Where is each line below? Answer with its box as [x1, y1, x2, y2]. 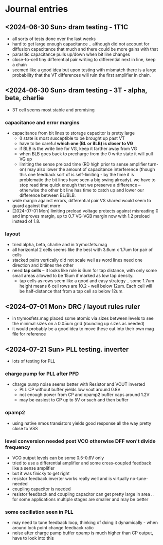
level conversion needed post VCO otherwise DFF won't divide [5, 438, 156, 444]
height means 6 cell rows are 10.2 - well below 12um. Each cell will [19, 283, 152, 289]
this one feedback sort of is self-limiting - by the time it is [19, 172, 134, 178]
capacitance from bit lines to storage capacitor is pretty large [12, 130, 135, 136]
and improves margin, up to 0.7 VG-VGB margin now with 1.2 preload [12, 213, 150, 219]
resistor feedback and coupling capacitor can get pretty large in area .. [12, 491, 154, 497]
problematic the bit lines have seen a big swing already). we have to [19, 177, 156, 183]
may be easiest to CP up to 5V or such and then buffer [19, 397, 129, 403]
